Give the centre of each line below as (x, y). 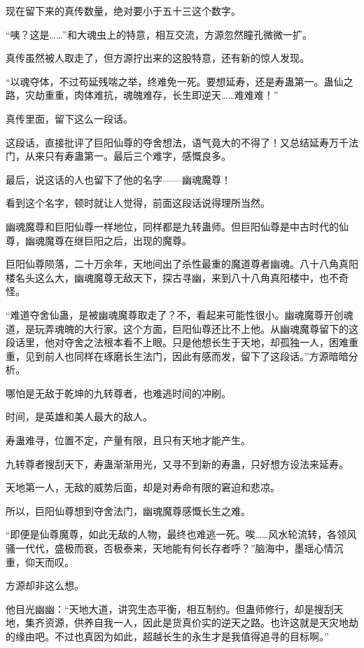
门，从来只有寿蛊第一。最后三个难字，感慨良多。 (118, 156)
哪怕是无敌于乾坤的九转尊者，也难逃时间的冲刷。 (118, 393)
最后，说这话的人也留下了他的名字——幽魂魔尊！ (118, 179)
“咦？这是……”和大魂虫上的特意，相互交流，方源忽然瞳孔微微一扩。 (159, 34)
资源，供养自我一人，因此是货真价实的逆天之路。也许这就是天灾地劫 (201, 622)
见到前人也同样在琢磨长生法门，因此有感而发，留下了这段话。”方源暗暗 (187, 356)
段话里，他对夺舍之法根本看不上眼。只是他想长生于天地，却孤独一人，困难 (177, 342)
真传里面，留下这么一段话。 (69, 118)
